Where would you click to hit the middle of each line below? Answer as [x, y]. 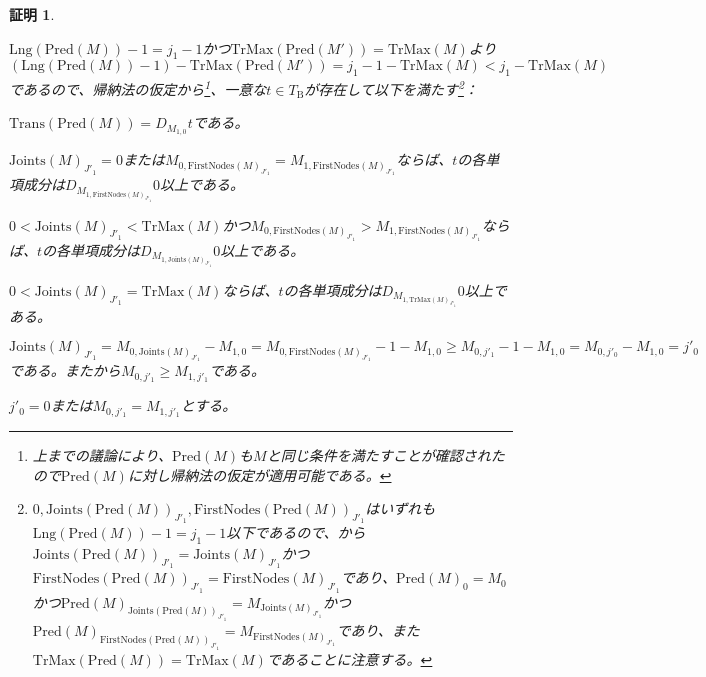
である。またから [65, 370]
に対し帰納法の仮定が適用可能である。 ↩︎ [259, 474]
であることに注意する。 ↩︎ [349, 658]
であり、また [378, 630]
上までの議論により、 [102, 455]
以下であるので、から [296, 532]
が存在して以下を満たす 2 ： [391, 87]
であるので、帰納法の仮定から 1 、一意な [138, 87]
